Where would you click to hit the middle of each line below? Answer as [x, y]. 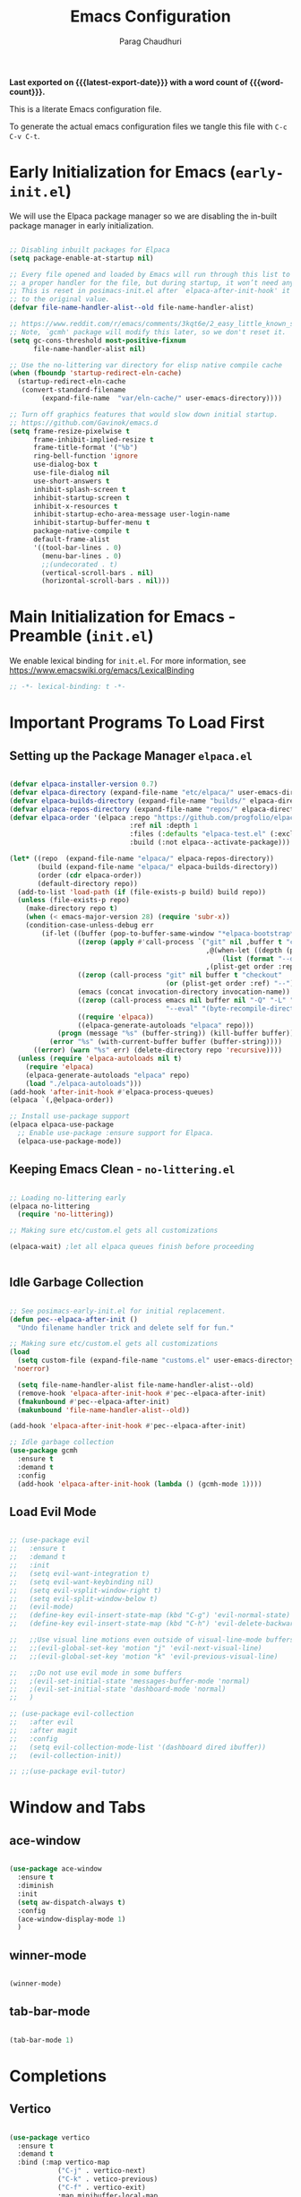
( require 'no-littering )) [66, 1215]
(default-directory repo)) [88, 883]
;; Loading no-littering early [68, 1198]
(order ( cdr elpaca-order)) [90, 875]
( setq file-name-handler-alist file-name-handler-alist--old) [136, 1385]
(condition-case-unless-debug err [90, 926]
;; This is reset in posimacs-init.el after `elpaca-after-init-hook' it [150, 291]
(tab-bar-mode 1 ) [42, 2040]
